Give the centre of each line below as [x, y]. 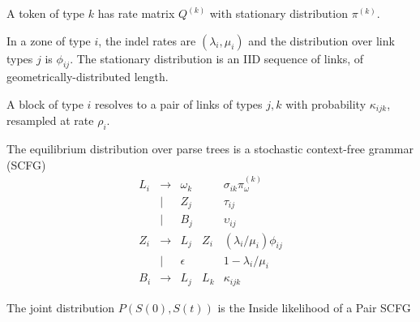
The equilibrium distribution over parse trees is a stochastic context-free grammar [210, 149]
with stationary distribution [279, 13]
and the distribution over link [321, 40]
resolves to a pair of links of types [179, 103]
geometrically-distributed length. [88, 77]
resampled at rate [50, 120]
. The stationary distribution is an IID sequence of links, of [217, 58]
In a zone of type [49, 40]
